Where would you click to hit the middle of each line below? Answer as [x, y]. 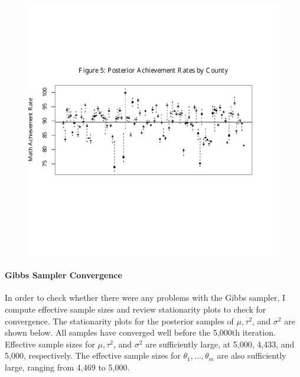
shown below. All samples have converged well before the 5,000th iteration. [140, 332]
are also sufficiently [252, 355]
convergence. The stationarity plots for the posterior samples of [119, 321]
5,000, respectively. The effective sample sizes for [93, 355]
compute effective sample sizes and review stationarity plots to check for [136, 309]
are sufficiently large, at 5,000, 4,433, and [220, 344]
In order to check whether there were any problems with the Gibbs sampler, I [145, 298]
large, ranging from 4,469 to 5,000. [67, 367]
